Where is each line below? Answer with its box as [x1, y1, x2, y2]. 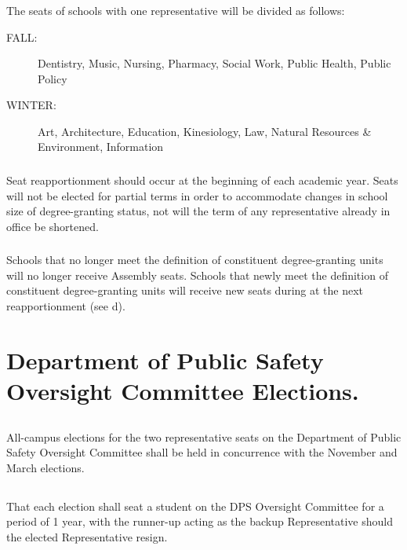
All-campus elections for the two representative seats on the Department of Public [6, 428, 402, 445]
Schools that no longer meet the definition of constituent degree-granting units [6, 251, 383, 268]
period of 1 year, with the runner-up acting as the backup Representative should [6, 513, 393, 530]
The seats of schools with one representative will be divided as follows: [6, 2, 345, 18]
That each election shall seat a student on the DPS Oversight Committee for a [6, 497, 384, 514]
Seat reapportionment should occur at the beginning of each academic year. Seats [6, 172, 398, 188]
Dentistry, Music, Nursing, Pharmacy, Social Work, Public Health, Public [38, 55, 391, 71]
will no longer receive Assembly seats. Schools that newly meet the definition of [6, 266, 388, 283]
